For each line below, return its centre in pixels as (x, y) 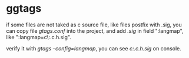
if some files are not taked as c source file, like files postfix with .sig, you (94, 25)
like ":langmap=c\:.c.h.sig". (39, 37)
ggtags (24, 8)
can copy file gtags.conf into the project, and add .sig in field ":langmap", (95, 30)
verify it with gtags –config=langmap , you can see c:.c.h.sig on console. (94, 48)
